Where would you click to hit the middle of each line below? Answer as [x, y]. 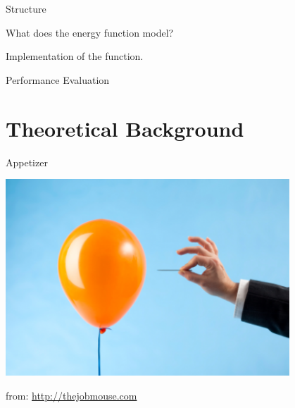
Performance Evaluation [58, 79]
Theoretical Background [125, 128]
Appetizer [27, 162]
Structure [26, 8]
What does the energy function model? [90, 32]
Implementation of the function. [75, 56]
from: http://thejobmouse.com [71, 395]
